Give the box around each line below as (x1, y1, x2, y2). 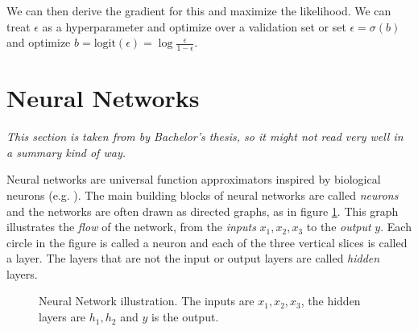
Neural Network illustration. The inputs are (39, 292, 255, 309)
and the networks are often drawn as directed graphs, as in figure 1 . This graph (6, 202, 399, 219)
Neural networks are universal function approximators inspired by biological (6, 171, 381, 188)
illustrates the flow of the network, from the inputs (6, 218, 256, 235)
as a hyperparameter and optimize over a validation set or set (42, 18, 346, 35)
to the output (306, 218, 371, 235)
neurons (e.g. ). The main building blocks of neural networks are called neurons (6, 186, 399, 203)
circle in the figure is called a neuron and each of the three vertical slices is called (6, 234, 408, 250)
